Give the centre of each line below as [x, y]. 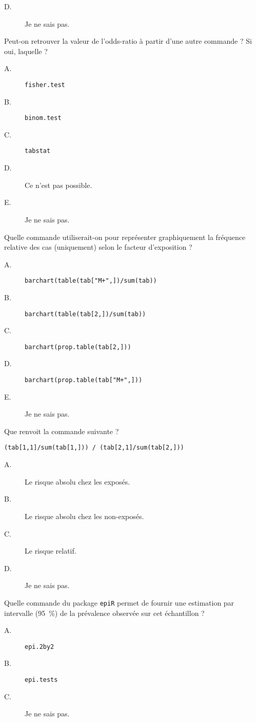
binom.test [43, 118]
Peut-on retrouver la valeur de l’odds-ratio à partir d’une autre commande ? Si [128, 41]
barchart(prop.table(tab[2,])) [78, 347]
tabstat [38, 151]
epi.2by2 [40, 647]
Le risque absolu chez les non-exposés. [84, 516]
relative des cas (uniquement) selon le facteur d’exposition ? [98, 247]
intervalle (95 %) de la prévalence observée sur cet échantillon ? [104, 613]
